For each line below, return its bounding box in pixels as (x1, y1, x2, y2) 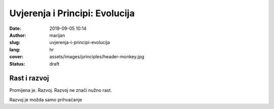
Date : (9, 25, 21, 31)
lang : (9, 46, 21, 53)
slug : (9, 40, 20, 46)
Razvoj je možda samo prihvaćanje (9, 96, 82, 102)
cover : (9, 54, 24, 60)
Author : (9, 32, 26, 38)
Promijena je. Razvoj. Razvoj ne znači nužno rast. (9, 87, 112, 93)
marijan (49, 32, 65, 38)
